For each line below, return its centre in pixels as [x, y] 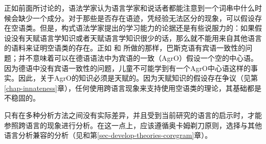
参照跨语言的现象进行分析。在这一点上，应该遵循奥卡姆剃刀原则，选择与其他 [133, 125]
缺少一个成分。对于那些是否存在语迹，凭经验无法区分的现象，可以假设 [136, 18]
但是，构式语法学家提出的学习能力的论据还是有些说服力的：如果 [147, 28]
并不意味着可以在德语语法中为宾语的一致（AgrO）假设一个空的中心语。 [138, 57]
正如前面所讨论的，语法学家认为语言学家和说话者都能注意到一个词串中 [122, 8]
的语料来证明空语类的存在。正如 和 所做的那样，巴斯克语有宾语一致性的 [125, 48]
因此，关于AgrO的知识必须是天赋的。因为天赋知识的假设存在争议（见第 [138, 78]
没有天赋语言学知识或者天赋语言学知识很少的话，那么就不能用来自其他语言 [136, 38]
